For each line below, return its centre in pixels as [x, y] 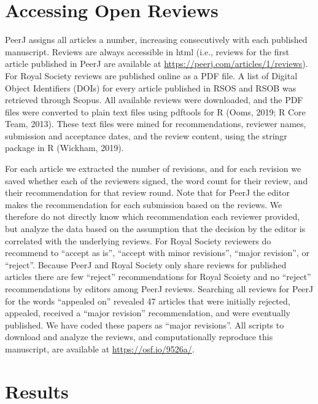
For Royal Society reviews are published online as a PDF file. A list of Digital [151, 75]
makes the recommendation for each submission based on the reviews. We [144, 204]
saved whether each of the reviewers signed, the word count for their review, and [157, 180]
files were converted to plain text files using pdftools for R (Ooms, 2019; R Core [155, 111]
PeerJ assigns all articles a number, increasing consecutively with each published [156, 40]
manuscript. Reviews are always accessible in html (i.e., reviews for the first [147, 51]
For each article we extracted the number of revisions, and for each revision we [153, 169]
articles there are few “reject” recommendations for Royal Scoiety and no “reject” [158, 277]
